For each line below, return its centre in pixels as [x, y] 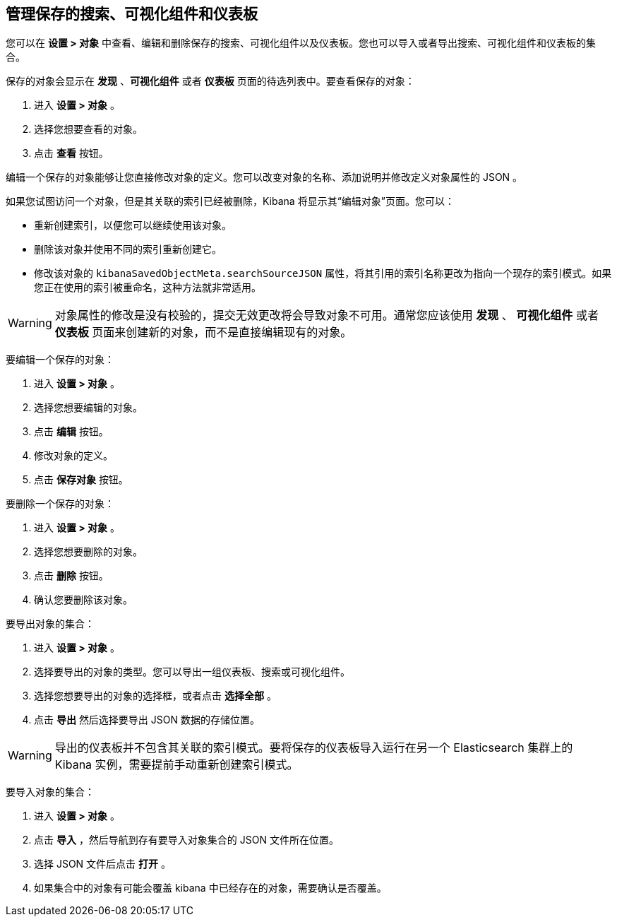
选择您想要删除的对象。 [88, 552]
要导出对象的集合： [50, 624]
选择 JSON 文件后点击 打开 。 [102, 864]
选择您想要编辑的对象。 [88, 408]
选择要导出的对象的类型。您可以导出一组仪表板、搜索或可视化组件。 [192, 672]
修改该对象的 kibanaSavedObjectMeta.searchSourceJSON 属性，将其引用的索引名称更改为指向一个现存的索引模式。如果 [323, 273]
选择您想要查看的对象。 [88, 129]
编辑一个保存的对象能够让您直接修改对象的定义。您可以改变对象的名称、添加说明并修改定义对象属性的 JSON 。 [264, 177]
